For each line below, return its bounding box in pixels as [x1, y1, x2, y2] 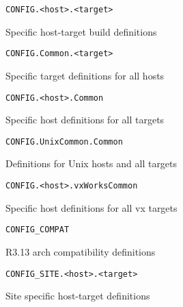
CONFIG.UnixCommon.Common [5, 136, 123, 147]
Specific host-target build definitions [5, 24, 157, 38]
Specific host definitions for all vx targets [5, 200, 178, 214]
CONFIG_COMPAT [5, 225, 70, 235]
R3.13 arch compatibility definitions [5, 244, 156, 258]
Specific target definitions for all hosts [5, 68, 165, 82]
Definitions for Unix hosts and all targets [5, 156, 178, 171]
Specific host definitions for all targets [5, 112, 165, 127]
